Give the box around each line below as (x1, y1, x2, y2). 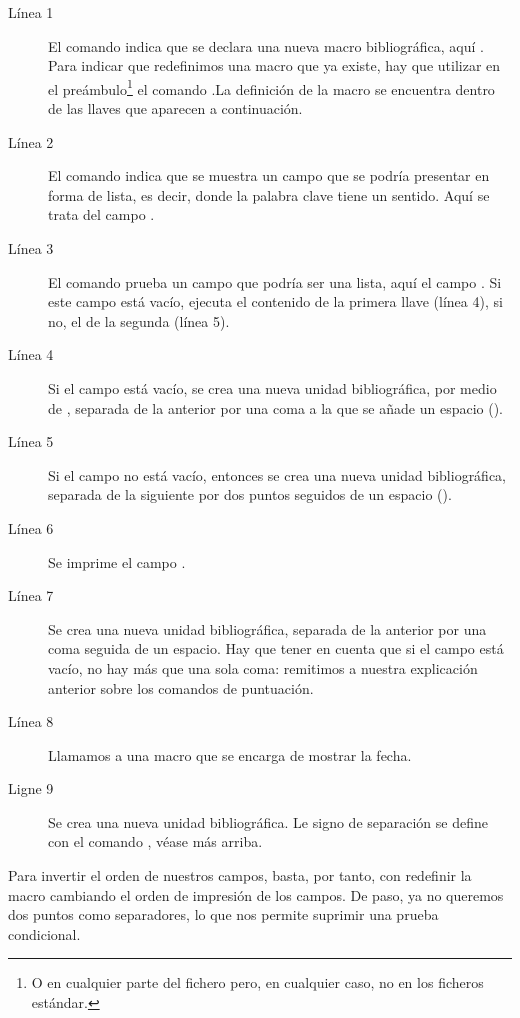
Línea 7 (8, 585, 54, 606)
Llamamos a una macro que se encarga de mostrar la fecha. (48, 744, 412, 765)
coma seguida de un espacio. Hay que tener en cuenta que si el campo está (48, 638, 504, 659)
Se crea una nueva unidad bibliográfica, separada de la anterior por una (48, 618, 487, 639)
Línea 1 (8, 2, 54, 22)
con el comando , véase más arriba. (48, 831, 263, 852)
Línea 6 (8, 517, 54, 538)
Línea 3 (8, 238, 54, 258)
